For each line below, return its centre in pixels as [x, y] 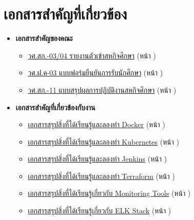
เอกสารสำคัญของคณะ [44, 38]
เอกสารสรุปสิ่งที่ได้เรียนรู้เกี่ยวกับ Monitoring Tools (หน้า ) [109, 193]
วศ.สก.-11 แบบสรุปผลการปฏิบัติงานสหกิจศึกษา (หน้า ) [102, 89]
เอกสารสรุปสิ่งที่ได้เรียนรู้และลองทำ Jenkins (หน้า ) [97, 159]
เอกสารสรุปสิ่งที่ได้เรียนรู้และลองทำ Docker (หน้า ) [96, 124]
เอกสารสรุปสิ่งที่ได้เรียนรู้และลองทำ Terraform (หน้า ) [101, 176]
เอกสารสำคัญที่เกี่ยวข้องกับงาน [55, 107]
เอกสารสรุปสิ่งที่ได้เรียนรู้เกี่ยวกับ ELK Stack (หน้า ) [100, 211]
